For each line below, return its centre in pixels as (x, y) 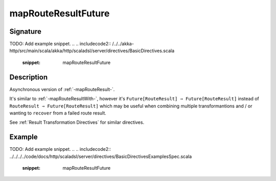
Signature (26, 31)
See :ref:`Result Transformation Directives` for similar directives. (77, 122)
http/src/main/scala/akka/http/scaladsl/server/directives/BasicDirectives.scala (92, 51)
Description (29, 77)
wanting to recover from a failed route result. (58, 113)
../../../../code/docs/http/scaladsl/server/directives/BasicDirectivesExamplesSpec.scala (101, 156)
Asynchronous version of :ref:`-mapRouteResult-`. (62, 89)
